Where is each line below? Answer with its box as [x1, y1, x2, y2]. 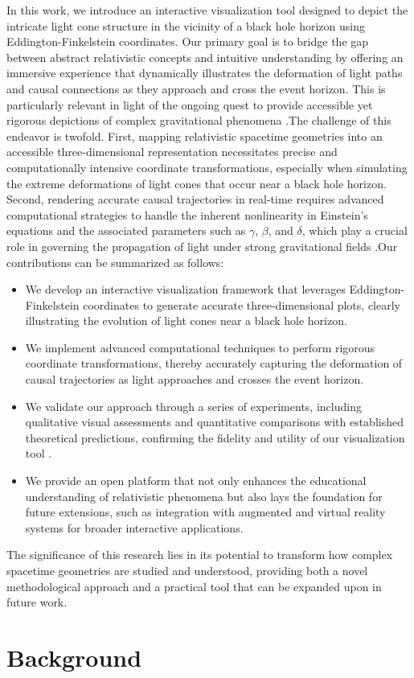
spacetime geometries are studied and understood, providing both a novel [6, 562, 368, 578]
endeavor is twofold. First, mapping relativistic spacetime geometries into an [6, 127, 383, 144]
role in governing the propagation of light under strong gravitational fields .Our [6, 237, 398, 254]
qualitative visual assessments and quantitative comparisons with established [25, 413, 404, 430]
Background [6, 640, 142, 673]
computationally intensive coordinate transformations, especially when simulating [6, 158, 408, 175]
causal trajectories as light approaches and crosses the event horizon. [25, 371, 364, 388]
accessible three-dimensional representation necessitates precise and [6, 143, 338, 160]
